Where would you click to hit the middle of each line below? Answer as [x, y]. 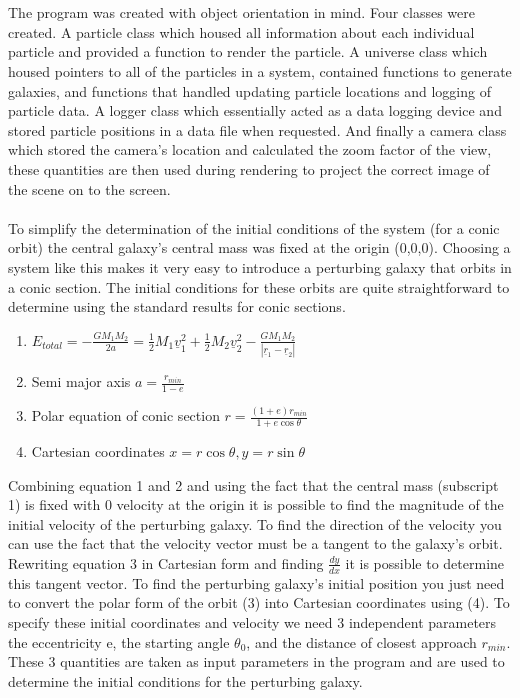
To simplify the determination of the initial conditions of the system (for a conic [254, 227]
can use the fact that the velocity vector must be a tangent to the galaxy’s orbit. [255, 543]
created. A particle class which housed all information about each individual [241, 31]
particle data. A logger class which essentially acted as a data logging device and [255, 110]
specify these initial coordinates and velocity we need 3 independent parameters [252, 621]
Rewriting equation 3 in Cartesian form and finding [166, 562]
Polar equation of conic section [125, 415]
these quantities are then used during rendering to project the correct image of [249, 168]
